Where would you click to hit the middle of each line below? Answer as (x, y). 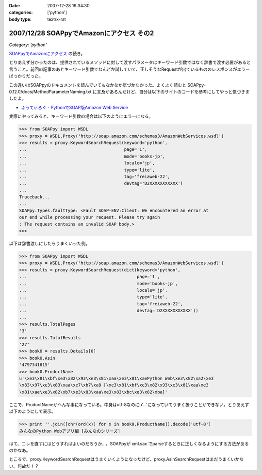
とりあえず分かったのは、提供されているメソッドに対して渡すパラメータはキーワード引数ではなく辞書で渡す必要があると (130, 63)
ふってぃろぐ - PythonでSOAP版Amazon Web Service (74, 107)
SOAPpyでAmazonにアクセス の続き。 (47, 54)
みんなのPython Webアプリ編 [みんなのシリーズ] (70, 431)
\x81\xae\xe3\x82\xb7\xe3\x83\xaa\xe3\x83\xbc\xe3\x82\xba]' (93, 392)
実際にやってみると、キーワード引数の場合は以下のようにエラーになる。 (81, 116)
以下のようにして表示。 (32, 412)
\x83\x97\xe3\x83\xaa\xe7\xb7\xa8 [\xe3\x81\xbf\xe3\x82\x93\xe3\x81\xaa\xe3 (114, 385)
